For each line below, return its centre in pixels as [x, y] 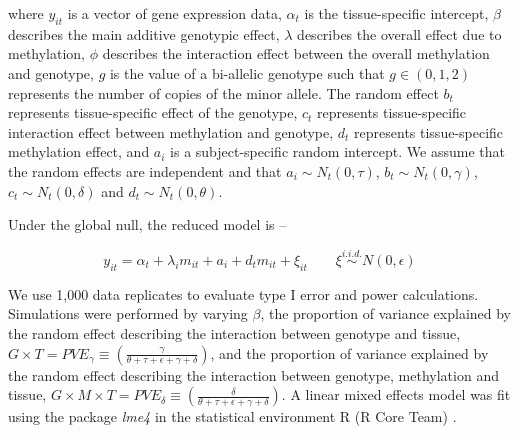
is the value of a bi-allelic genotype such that [247, 72]
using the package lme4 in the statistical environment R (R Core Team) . [232, 416]
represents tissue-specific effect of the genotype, [153, 112]
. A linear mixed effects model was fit [396, 394]
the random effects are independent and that [145, 170]
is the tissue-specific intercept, [396, 13]
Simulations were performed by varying [128, 313]
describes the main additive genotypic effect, [144, 33]
